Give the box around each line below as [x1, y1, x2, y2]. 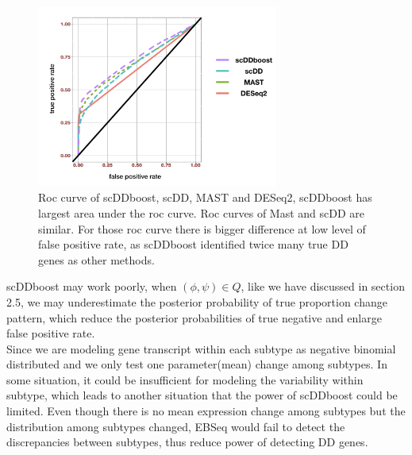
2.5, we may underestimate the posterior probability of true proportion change [6, 293, 387, 310]
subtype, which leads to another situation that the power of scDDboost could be [6, 387, 398, 403]
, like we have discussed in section [241, 278, 405, 295]
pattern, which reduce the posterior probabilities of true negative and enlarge [6, 309, 382, 326]
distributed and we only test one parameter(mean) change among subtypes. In [6, 356, 387, 372]
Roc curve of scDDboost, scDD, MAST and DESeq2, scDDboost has [38, 189, 372, 206]
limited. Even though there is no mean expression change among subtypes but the [6, 403, 406, 419]
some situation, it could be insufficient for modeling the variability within [6, 371, 364, 388]
